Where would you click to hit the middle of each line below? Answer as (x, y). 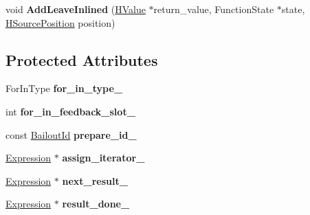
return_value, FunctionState (214, 9)
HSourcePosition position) (60, 22)
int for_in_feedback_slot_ (70, 111)
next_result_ (95, 180)
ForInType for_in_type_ (64, 88)
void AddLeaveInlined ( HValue (76, 9)
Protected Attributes (82, 59)
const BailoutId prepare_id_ (71, 134)
